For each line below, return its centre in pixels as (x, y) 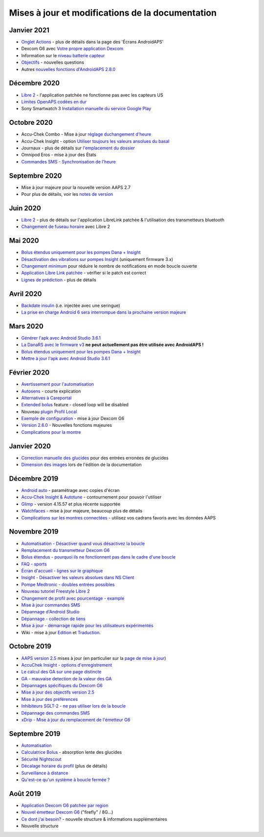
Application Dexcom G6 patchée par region (65, 805)
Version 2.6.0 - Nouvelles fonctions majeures (67, 425)
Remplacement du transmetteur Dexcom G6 (66, 550)
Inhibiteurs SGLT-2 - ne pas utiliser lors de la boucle (74, 706)
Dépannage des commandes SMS (55, 713)
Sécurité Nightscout (41, 759)
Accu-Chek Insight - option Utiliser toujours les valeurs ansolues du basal (95, 141)
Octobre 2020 (31, 123)
